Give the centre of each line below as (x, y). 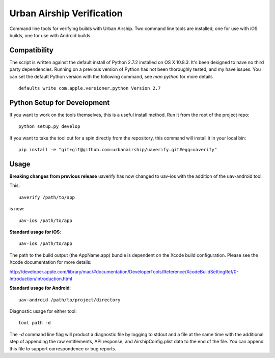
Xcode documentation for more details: (50, 262)
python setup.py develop (49, 127)
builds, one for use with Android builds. (50, 35)
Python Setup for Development (60, 103)
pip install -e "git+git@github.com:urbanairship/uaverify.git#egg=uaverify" (118, 150)
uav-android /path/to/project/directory (70, 300)
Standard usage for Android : (40, 288)
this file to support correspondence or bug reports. (63, 348)
